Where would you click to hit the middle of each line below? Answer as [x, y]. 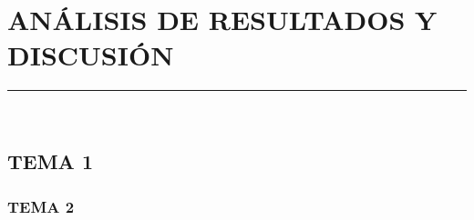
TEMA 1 [50, 161]
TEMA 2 [41, 206]
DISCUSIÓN [91, 55]
